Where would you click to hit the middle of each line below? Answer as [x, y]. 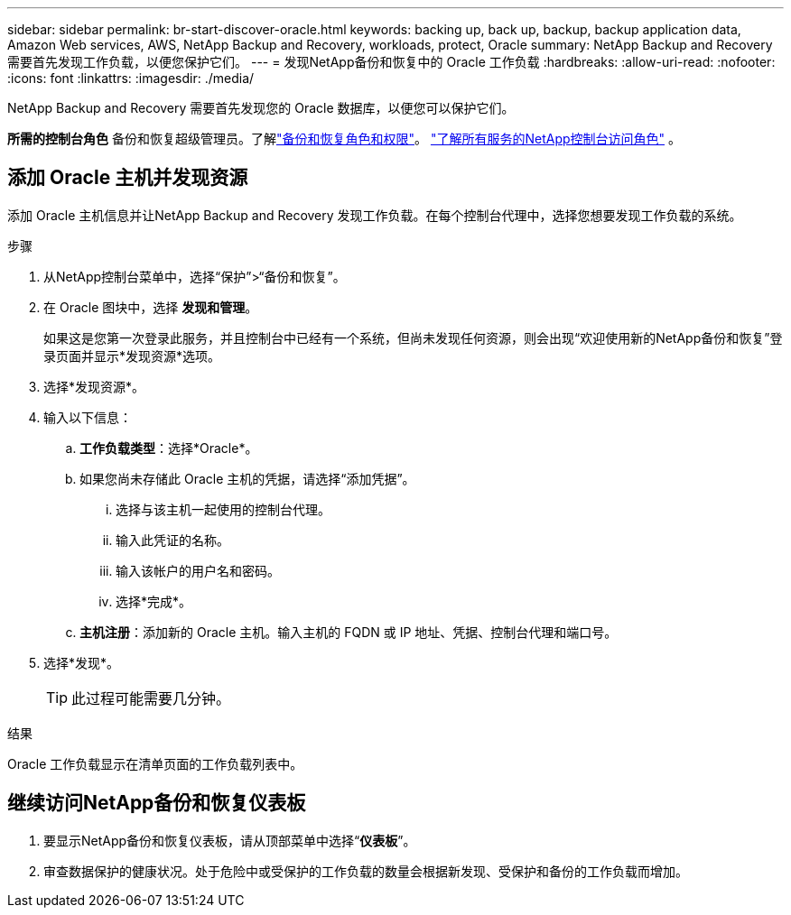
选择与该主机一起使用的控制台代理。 [223, 509]
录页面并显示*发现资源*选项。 [132, 356]
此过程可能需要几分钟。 [151, 698]
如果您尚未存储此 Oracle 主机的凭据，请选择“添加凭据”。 [247, 478]
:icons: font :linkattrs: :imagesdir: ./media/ [131, 78]
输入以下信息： [88, 417]
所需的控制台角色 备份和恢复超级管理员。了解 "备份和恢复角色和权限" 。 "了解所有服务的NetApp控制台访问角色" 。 [344, 139]
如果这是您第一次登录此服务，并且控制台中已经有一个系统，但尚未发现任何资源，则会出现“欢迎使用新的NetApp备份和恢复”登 [413, 337]
